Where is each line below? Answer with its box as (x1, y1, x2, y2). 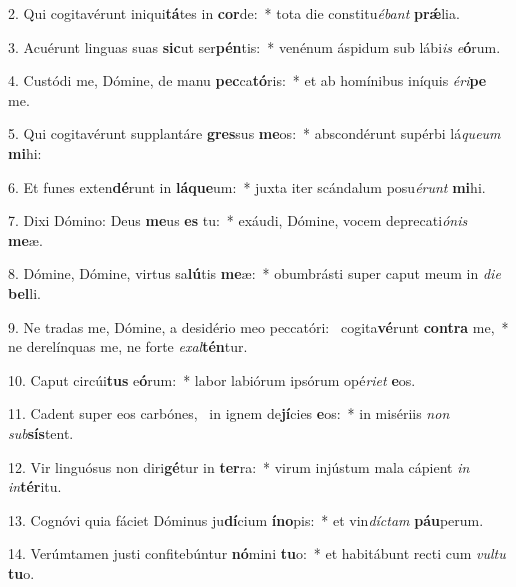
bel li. (8, 282, 41, 303)
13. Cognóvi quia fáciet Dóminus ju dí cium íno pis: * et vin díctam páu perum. (8, 509, 484, 530)
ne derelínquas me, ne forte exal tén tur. (8, 336, 248, 357)
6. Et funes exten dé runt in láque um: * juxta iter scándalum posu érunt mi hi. (8, 176, 486, 197)
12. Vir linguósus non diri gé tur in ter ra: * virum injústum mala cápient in (8, 456, 470, 477)
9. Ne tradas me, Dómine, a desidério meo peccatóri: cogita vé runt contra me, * (8, 316, 509, 337)
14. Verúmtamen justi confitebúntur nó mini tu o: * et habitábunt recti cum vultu (8, 543, 506, 564)
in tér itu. (8, 476, 62, 497)
